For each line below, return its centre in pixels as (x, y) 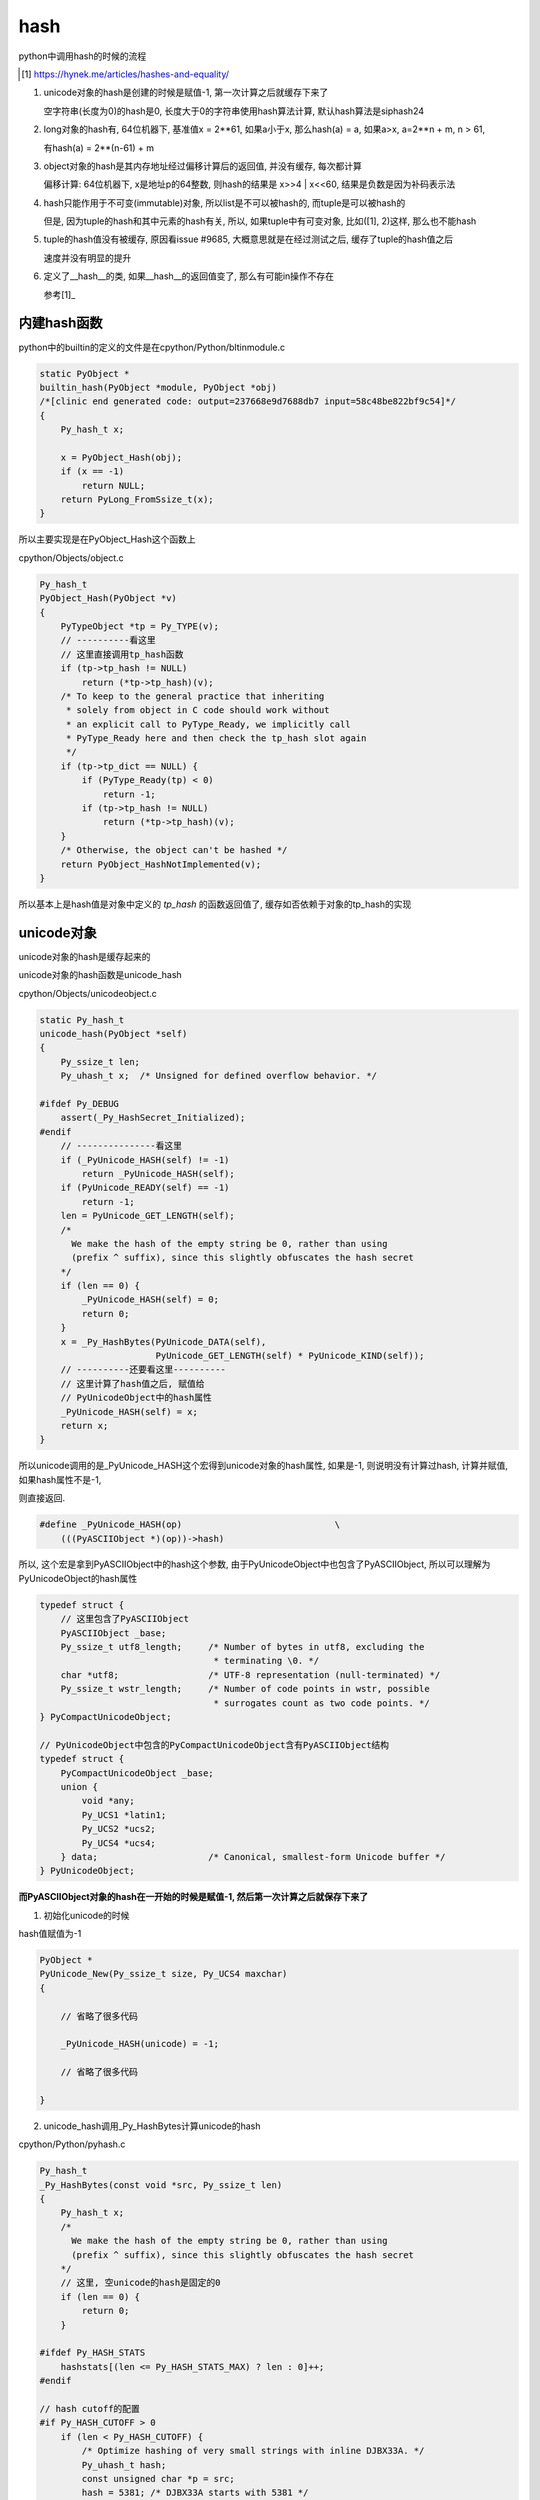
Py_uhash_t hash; (124, 2464)
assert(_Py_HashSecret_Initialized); (153, 1118)
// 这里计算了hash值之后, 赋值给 (132, 1383)
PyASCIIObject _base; (113, 1633)
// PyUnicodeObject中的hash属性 (136, 1398)
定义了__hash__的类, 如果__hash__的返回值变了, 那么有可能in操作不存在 (189, 276)
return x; (84, 1425)
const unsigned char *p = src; (158, 2478)
